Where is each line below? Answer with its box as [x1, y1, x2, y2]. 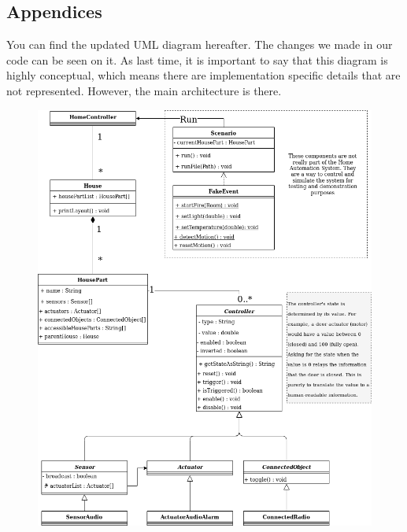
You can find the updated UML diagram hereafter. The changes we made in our [6, 36, 393, 53]
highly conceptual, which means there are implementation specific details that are [6, 67, 401, 83]
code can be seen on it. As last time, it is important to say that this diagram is [6, 51, 388, 68]
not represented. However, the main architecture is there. [6, 82, 282, 98]
